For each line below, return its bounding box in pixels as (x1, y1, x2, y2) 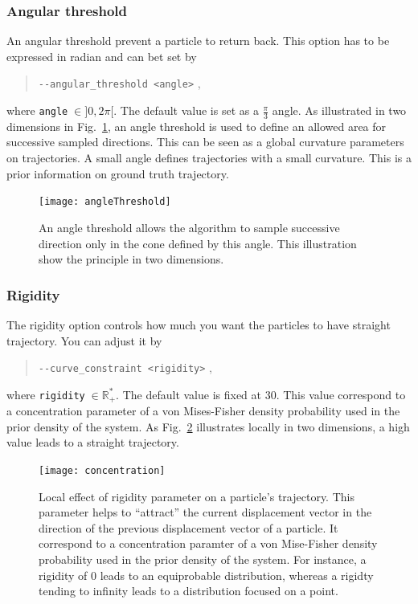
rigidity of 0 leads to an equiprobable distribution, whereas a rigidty (39, 566, 374, 583)
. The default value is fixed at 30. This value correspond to (116, 386, 406, 402)
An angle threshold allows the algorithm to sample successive (39, 218, 340, 235)
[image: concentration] (39, 465, 166, 476)
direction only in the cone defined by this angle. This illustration (39, 235, 357, 251)
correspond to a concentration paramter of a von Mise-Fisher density (39, 535, 378, 552)
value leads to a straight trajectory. (6, 434, 179, 451)
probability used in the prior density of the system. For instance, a (39, 551, 367, 568)
